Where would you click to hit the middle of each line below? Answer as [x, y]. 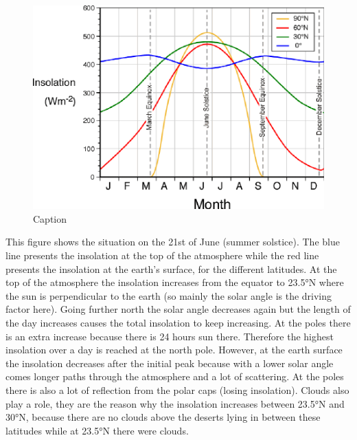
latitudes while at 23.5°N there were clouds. [97, 430]
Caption [50, 218]
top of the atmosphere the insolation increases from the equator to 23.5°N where [175, 282]
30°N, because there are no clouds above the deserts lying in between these [163, 417]
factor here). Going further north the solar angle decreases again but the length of [178, 309]
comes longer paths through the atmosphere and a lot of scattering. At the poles [175, 376]
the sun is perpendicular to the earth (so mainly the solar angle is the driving [169, 295]
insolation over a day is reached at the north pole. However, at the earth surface [174, 350]
